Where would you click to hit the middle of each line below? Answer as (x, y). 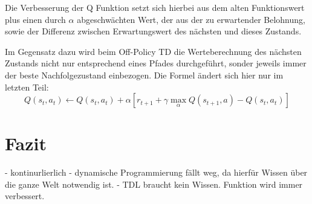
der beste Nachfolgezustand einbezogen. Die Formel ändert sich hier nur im (144, 75)
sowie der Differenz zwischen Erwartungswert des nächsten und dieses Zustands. (153, 31)
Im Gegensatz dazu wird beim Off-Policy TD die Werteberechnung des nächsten (153, 51)
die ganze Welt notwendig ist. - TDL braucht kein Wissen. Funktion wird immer (154, 184)
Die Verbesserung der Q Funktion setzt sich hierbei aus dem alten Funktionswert (155, 7)
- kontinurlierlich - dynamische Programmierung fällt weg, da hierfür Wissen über (156, 172)
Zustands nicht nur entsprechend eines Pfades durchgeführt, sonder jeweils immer (156, 63)
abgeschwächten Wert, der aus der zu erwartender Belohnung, (191, 19)
